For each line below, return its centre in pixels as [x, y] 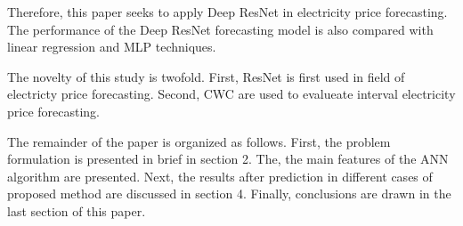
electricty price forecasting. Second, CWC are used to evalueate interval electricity [231, 94]
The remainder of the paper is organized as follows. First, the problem [199, 141]
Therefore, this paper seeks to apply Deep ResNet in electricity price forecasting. [227, 12]
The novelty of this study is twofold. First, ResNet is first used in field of [206, 76]
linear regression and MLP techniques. [112, 47]
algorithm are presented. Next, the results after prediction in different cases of [220, 176]
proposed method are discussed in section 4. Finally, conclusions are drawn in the [229, 194]
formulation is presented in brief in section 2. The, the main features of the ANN [228, 159]
